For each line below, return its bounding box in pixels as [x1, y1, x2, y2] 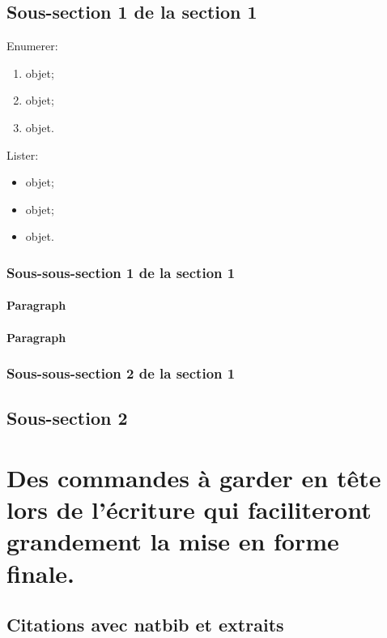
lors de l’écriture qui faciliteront [6, 493, 372, 526]
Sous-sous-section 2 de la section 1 [6, 363, 236, 383]
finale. [6, 556, 75, 589]
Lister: [6, 146, 39, 163]
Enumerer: [6, 37, 58, 54]
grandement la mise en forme [6, 525, 339, 558]
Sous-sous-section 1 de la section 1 [6, 262, 236, 282]
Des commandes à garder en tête [6, 460, 381, 494]
